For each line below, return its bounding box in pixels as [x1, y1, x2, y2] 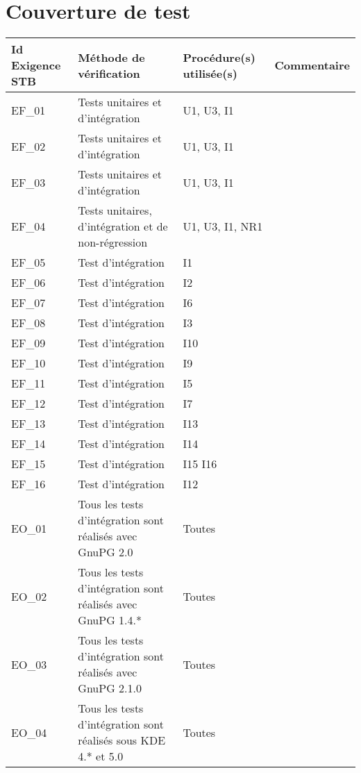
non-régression [78, 234, 148, 251]
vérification [78, 65, 140, 81]
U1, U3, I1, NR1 [183, 218, 263, 235]
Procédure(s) [183, 49, 255, 65]
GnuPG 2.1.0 [78, 680, 142, 697]
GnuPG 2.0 [78, 544, 133, 560]
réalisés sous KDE [78, 732, 166, 749]
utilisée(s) [183, 65, 237, 81]
